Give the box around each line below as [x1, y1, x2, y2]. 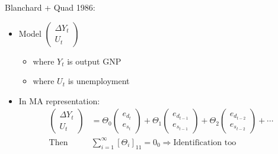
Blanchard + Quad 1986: [5, 1, 95, 13]
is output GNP [67, 54, 122, 67]
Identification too [173, 138, 237, 147]
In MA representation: [18, 94, 100, 107]
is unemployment [68, 75, 130, 87]
